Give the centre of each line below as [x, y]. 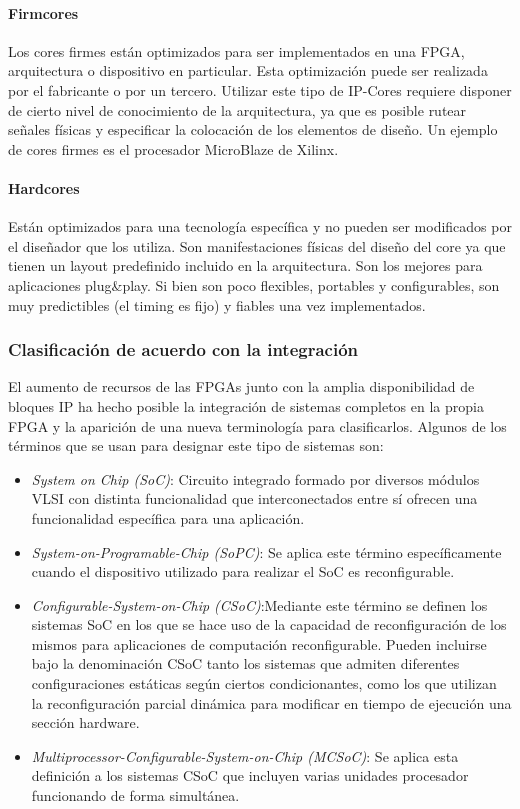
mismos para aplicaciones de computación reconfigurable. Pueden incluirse [259, 643]
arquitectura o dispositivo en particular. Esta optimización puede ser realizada [248, 70]
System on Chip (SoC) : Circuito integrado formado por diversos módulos [255, 478]
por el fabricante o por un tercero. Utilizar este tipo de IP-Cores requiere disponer [260, 89]
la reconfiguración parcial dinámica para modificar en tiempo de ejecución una [271, 702]
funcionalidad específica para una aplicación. [168, 517]
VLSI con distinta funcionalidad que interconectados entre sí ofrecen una [254, 498]
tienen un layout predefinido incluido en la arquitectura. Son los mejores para [245, 265]
